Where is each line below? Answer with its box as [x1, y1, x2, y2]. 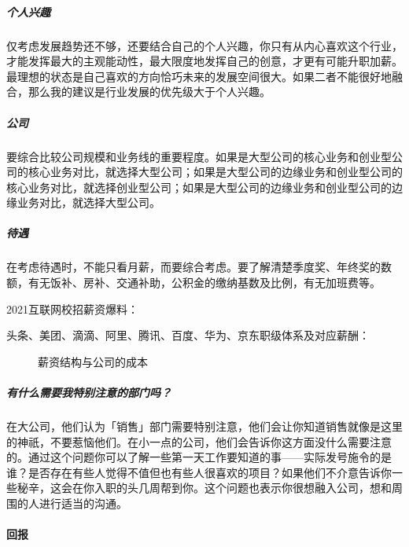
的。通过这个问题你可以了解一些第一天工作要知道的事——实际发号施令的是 [6, 449, 392, 465]
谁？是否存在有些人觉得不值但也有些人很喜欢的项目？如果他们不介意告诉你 [6, 464, 392, 480]
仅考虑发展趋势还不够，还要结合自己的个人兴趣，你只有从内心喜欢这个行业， [6, 37, 403, 53]
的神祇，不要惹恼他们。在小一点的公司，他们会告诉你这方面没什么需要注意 [6, 433, 392, 450]
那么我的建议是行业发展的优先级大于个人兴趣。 [28, 83, 271, 100]
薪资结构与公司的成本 [38, 353, 148, 369]
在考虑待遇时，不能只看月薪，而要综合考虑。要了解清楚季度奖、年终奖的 [6, 259, 381, 275]
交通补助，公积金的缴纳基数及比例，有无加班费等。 [116, 274, 381, 291]
